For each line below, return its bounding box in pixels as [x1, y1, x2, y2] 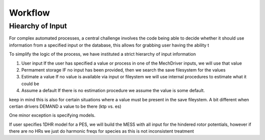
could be [21, 81, 39, 87]
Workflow [9, 7, 50, 18]
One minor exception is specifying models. [9, 113, 96, 118]
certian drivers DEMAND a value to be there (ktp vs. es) [9, 103, 122, 109]
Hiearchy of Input [9, 22, 67, 30]
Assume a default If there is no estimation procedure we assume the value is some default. [21, 88, 205, 93]
